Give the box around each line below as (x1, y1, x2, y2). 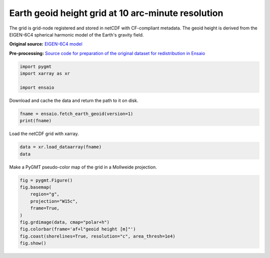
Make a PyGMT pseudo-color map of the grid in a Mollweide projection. (9, 164, 157, 170)
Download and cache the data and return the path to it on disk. (9, 97, 138, 103)
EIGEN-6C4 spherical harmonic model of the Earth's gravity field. (9, 31, 144, 37)
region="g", (30, 191, 60, 197)
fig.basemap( (19, 184, 52, 190)
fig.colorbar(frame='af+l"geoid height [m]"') (19, 226, 136, 232)
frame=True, (30, 205, 60, 211)
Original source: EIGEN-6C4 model (9, 41, 82, 47)
